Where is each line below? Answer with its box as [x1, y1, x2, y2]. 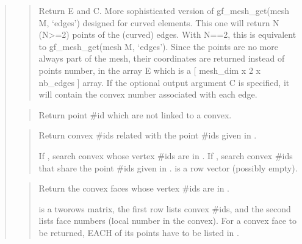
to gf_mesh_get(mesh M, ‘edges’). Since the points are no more [38, 40, 278, 52]
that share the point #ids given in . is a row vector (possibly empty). [38, 161, 298, 174]
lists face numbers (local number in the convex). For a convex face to [38, 214, 297, 227]
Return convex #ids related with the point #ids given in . [38, 129, 257, 142]
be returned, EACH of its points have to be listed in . [38, 226, 239, 239]
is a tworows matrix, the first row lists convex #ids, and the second [38, 202, 291, 215]
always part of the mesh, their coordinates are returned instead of [38, 52, 285, 65]
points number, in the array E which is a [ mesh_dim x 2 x [38, 63, 261, 76]
